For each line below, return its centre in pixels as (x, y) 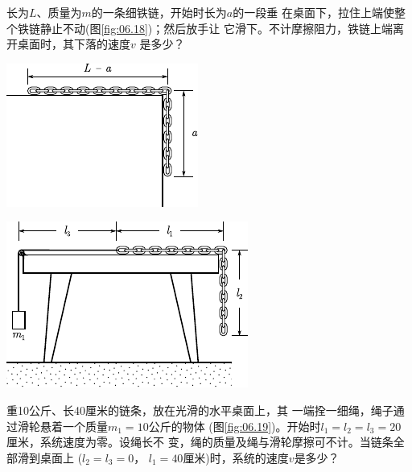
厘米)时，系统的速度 (236, 457)
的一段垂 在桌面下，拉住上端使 (313, 12)
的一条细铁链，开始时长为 (159, 12)
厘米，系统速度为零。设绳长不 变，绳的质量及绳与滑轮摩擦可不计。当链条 (200, 442)
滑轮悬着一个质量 (62, 426)
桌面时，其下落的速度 (74, 44)
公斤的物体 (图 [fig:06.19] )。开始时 (235, 426)
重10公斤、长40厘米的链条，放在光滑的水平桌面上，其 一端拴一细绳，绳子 (200, 410)
